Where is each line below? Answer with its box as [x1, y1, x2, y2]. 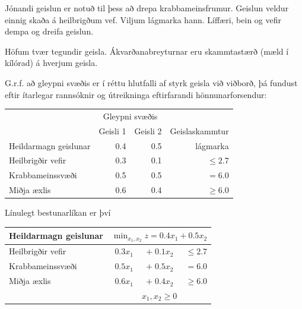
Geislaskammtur [170, 124, 229, 137]
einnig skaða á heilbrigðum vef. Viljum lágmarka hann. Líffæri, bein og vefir [5, 13, 281, 26]
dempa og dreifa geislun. [5, 25, 94, 37]
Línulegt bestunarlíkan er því [5, 206, 111, 219]
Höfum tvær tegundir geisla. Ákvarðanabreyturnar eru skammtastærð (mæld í [5, 45, 289, 57]
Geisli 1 [98, 124, 126, 137]
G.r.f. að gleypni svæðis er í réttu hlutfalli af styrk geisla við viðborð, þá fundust [5, 76, 298, 89]
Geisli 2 [134, 124, 162, 137]
